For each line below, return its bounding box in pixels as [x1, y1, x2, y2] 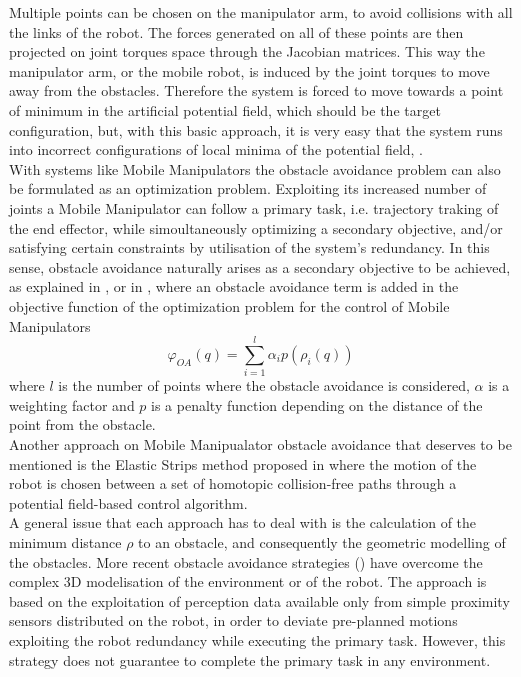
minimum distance [9, 531, 122, 552]
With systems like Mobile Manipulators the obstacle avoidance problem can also [9, 158, 501, 179]
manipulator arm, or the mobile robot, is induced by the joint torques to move [9, 60, 490, 81]
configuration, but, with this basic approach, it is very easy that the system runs [9, 119, 503, 140]
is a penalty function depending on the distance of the [151, 394, 483, 415]
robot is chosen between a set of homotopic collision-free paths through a [9, 473, 457, 494]
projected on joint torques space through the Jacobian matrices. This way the [9, 41, 485, 62]
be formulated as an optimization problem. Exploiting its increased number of [9, 178, 487, 199]
